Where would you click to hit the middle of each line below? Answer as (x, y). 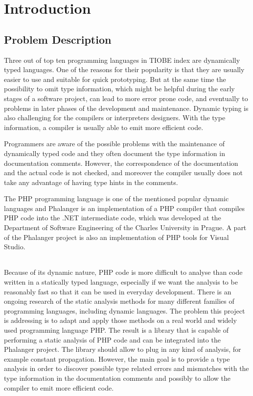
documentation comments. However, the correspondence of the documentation (121, 163)
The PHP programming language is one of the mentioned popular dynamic (116, 198)
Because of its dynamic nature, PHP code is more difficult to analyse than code (123, 272)
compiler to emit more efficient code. (59, 387)
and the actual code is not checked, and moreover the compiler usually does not (123, 172)
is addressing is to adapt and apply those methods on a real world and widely (120, 320)
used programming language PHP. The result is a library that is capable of (116, 330)
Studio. (15, 247)
